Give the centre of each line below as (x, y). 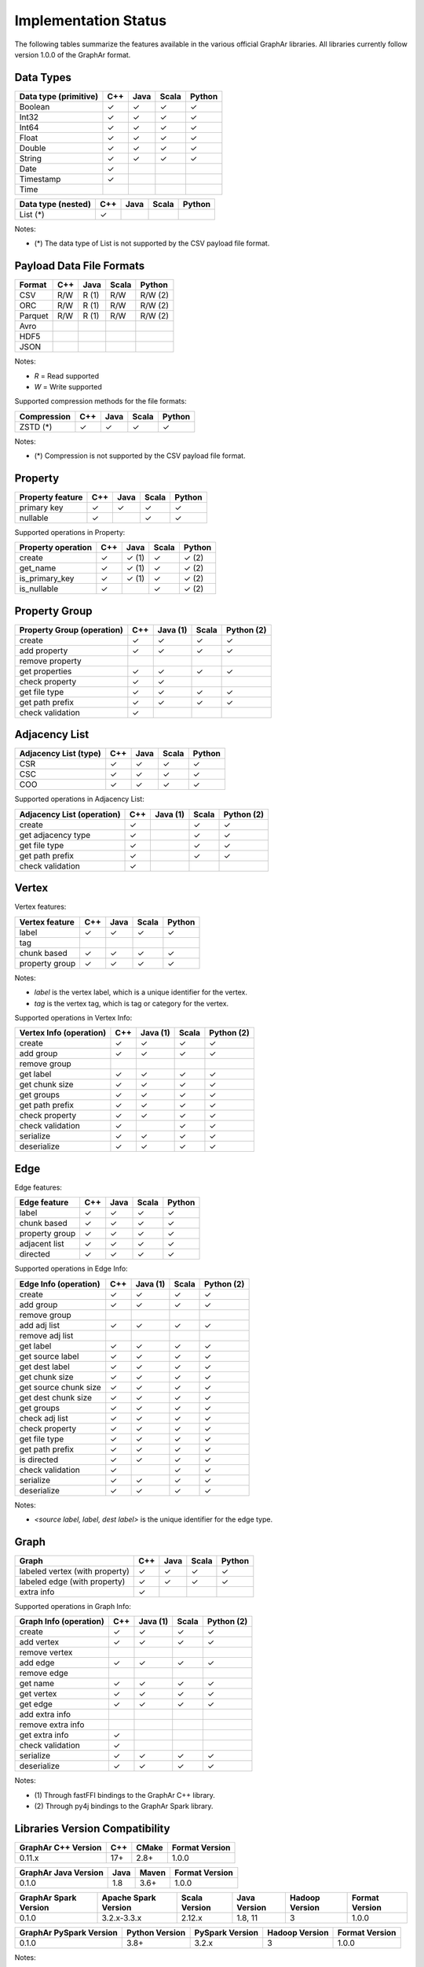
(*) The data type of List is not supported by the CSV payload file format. (152, 243)
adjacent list (42, 1244)
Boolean (35, 106)
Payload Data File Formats (80, 266)
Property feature (51, 497)
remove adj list (46, 1335)
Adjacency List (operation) (70, 814)
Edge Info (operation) (60, 1284)
